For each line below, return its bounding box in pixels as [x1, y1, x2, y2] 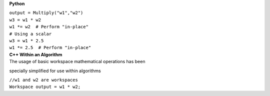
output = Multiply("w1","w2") [9, 10, 83, 16]
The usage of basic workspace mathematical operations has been [9, 59, 145, 65]
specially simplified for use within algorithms [9, 68, 101, 74]
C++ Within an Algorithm [9, 51, 62, 57]
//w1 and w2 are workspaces [9, 77, 78, 83]
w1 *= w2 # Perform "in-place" [9, 24, 88, 30]
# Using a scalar [9, 31, 52, 37]
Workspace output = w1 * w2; [9, 84, 81, 90]
